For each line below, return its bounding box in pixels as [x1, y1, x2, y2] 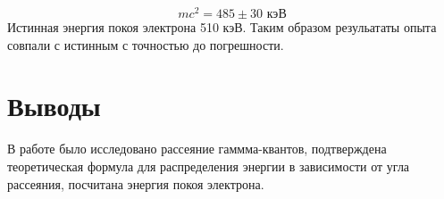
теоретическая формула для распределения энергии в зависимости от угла [7, 156, 410, 175]
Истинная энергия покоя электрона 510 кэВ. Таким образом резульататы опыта [7, 18, 437, 37]
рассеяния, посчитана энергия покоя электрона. [7, 174, 264, 193]
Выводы [7, 87, 101, 124]
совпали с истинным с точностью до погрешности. [7, 35, 284, 54]
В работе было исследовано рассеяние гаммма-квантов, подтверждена [7, 139, 387, 158]
